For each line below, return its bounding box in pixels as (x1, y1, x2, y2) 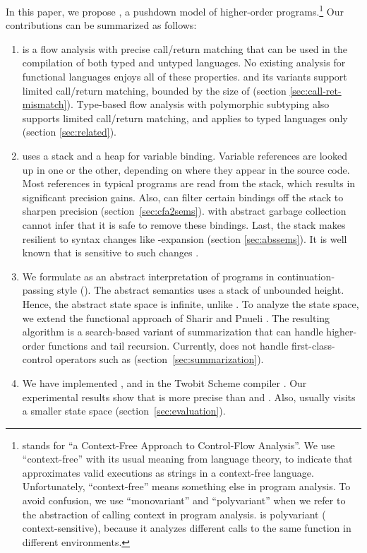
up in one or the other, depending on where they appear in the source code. (22, 162, 350, 177)
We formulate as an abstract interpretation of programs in (22, 268, 275, 283)
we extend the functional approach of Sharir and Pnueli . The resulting (22, 310, 330, 325)
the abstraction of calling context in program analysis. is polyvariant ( (22, 506, 326, 521)
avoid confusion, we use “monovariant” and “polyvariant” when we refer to (22, 493, 346, 508)
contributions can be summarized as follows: (6, 18, 197, 32)
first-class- (291, 338, 335, 352)
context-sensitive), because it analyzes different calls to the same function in (22, 521, 351, 535)
